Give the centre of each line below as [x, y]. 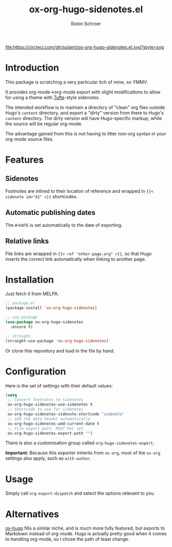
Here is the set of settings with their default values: [59, 385]
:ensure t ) [21, 327]
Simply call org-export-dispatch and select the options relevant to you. [80, 493]
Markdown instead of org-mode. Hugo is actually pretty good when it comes [86, 534]
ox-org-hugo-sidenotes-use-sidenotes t [50, 405]
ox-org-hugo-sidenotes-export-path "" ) [50, 433]
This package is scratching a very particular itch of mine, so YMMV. [77, 82]
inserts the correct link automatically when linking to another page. [76, 259]
